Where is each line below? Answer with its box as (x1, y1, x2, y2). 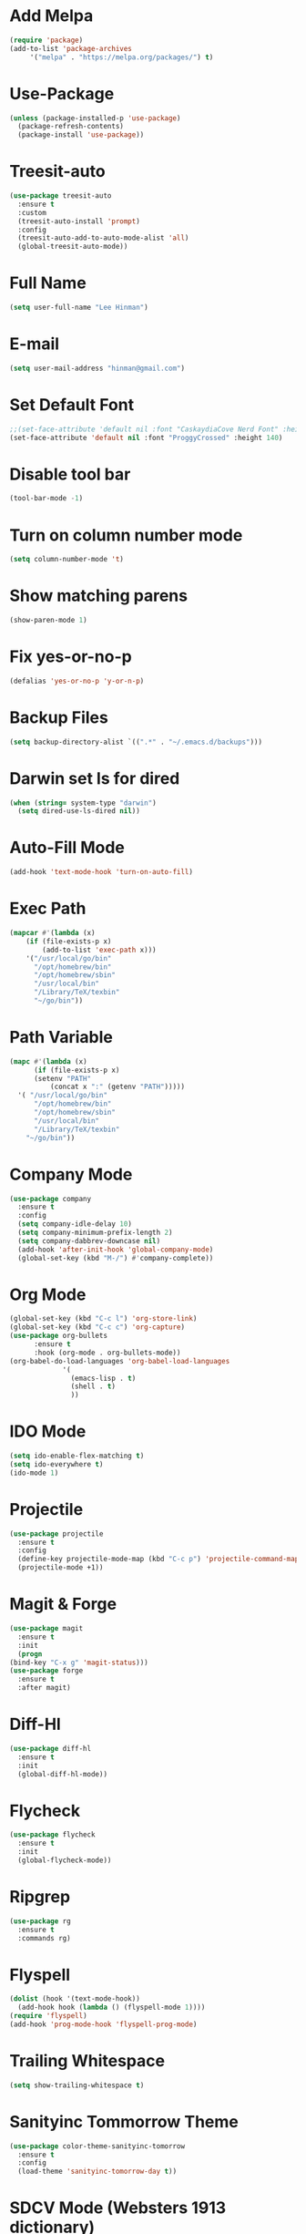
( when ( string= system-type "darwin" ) (9, 798, 157, 808)
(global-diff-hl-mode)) (17, 1769, 107, 1778)
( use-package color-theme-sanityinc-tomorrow (9, 2141, 185, 2151)
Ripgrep (9, 1887, 71, 1908)
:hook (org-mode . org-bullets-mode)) (33, 1348, 181, 1357)
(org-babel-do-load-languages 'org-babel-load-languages (9, 1356, 230, 1365)
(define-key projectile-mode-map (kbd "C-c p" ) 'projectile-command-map (17, 1555, 300, 1564)
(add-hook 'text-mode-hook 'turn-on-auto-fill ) (9, 868, 194, 877)
